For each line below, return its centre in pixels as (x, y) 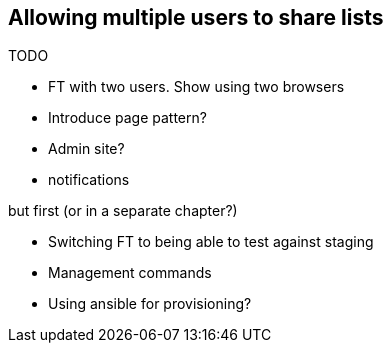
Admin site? (86, 149)
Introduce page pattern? (127, 118)
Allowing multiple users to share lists (196, 17)
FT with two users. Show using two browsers (196, 87)
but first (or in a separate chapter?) (123, 211)
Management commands (130, 273)
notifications (89, 180)
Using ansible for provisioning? (150, 304)
